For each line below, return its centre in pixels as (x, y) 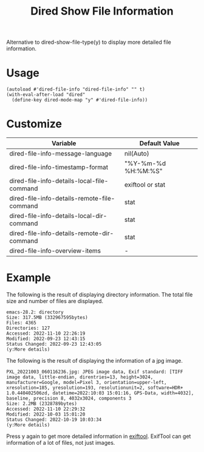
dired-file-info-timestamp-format (59, 167)
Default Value (160, 143)
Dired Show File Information (102, 11)
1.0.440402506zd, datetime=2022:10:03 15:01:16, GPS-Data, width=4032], (100, 393)
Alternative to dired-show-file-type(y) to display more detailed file (89, 42)
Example (29, 278)
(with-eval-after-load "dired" (46, 95)
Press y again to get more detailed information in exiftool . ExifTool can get (99, 436)
